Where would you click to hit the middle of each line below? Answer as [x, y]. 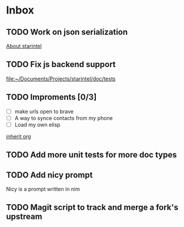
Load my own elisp [37, 125]
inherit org [19, 136]
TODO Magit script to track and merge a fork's [92, 207]
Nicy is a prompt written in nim [43, 189]
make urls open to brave [44, 111]
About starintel [24, 46]
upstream [24, 217]
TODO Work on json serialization [67, 32]
